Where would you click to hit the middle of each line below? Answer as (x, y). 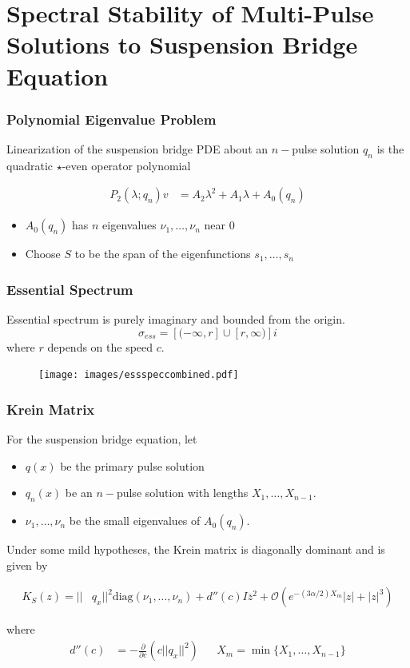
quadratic (30, 165)
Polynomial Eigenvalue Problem (111, 119)
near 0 (219, 225)
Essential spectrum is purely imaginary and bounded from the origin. (176, 319)
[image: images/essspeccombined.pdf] (139, 375)
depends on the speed (100, 346)
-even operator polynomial (126, 165)
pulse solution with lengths (182, 493)
